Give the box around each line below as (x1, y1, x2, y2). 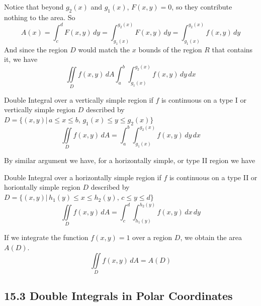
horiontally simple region (4, 182, 80, 192)
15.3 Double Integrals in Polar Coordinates (4, 288, 233, 303)
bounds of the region (138, 44, 202, 54)
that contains (212, 44, 253, 54)
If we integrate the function (4, 232, 89, 243)
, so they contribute (171, 2, 232, 12)
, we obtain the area (180, 232, 242, 243)
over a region (132, 232, 172, 243)
